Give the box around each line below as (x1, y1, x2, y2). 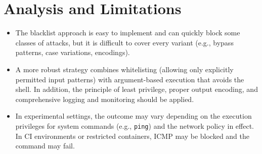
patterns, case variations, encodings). (15, 47, 130, 58)
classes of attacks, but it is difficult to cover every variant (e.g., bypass (15, 37, 234, 47)
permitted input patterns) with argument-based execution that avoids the (15, 74, 244, 84)
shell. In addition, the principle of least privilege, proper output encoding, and (15, 84, 258, 94)
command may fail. (15, 140, 75, 151)
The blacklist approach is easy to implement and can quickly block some (15, 27, 240, 38)
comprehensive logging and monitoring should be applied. (15, 93, 194, 104)
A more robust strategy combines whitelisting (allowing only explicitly (15, 64, 234, 74)
